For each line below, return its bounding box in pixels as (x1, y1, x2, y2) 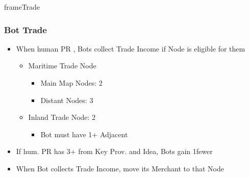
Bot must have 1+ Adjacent (40, 129, 128, 139)
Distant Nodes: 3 (40, 94, 93, 105)
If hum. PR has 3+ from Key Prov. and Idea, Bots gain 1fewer (16, 146, 213, 157)
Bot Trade (4, 23, 47, 36)
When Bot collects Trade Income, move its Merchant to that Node (16, 163, 224, 173)
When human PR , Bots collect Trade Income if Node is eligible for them (16, 43, 245, 54)
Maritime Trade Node (28, 60, 96, 71)
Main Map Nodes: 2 (40, 78, 103, 88)
